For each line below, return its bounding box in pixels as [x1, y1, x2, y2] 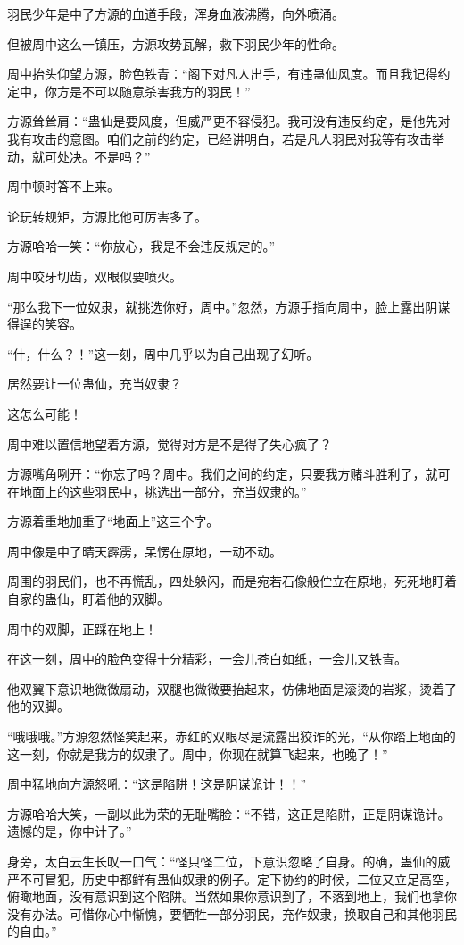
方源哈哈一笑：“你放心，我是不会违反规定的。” [7, 237, 276, 255]
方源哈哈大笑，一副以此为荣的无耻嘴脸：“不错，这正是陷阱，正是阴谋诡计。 [7, 804, 451, 823]
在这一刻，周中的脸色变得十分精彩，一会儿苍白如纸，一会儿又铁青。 [7, 649, 407, 668]
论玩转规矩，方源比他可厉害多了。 [7, 206, 207, 225]
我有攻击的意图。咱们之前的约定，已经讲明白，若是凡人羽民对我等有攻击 [7, 129, 432, 147]
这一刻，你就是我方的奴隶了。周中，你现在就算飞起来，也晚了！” [7, 744, 388, 763]
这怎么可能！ [7, 404, 82, 422]
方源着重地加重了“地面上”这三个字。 [7, 512, 220, 531]
